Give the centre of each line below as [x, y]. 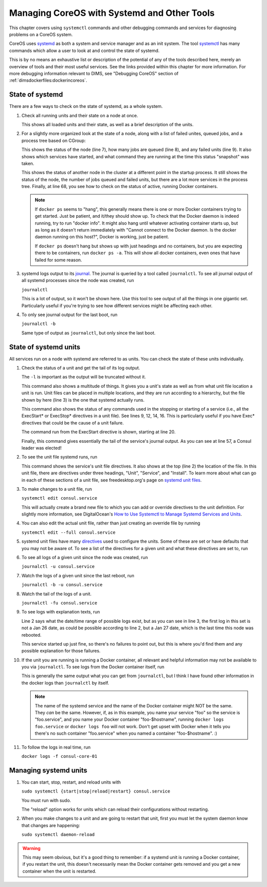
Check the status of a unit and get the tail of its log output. [81, 368]
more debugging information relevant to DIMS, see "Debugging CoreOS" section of [94, 73]
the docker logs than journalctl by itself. [65, 683]
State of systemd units [45, 347]
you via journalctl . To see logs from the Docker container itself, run [93, 667]
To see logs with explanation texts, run [61, 612]
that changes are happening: [51, 825]
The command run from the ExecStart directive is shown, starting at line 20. [98, 432]
